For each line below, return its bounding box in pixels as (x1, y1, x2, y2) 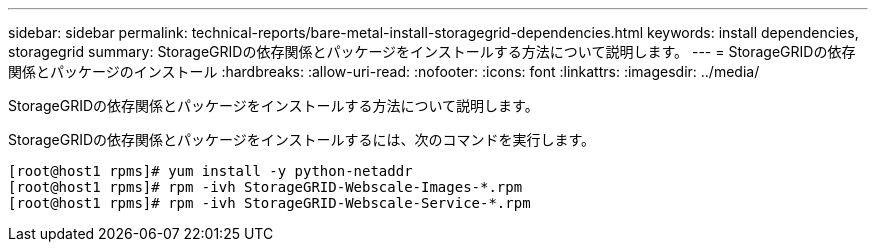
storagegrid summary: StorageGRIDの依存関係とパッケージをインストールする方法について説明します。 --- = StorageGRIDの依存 (8, 43, 856, 60)
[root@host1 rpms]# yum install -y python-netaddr (8, 163, 413, 179)
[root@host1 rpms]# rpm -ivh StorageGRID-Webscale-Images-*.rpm (8, 179, 523, 195)
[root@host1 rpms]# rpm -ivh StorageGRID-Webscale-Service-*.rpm (8, 195, 531, 211)
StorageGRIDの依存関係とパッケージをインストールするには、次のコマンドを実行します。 (8, 131, 596, 148)
